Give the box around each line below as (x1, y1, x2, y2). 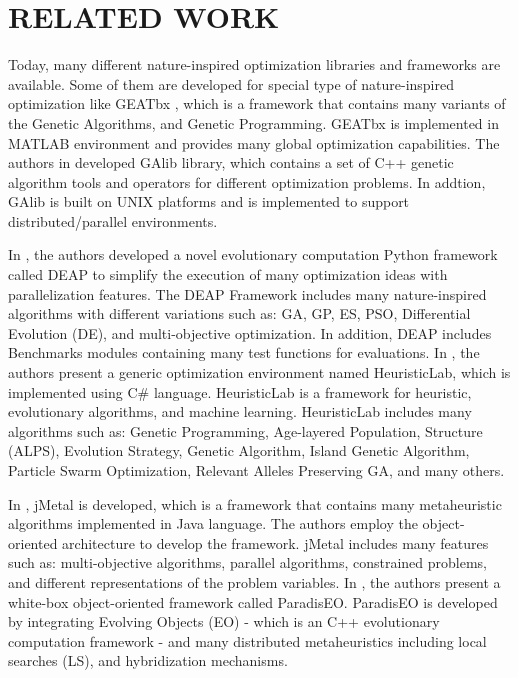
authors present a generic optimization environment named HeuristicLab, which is (8, 362, 511, 383)
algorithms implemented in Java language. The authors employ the (8, 513, 418, 534)
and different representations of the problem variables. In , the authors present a (8, 571, 501, 592)
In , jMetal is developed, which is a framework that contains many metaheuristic (8, 493, 502, 514)
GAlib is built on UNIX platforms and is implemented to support (8, 191, 410, 212)
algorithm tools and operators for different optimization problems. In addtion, (8, 171, 486, 192)
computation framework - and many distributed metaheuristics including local (8, 630, 487, 651)
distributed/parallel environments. (8, 210, 218, 231)
